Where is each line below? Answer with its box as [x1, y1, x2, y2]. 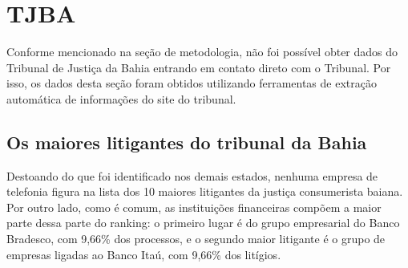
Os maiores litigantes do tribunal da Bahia [6, 129, 367, 154]
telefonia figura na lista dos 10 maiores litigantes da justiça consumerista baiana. [6, 183, 403, 200]
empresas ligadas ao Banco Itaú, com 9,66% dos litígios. [6, 246, 281, 262]
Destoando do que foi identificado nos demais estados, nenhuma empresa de [6, 167, 378, 184]
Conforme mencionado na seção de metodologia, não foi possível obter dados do [6, 43, 398, 60]
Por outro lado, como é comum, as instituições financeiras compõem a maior [6, 198, 382, 215]
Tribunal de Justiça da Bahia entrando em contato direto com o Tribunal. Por [6, 59, 391, 75]
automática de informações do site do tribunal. [6, 90, 236, 107]
